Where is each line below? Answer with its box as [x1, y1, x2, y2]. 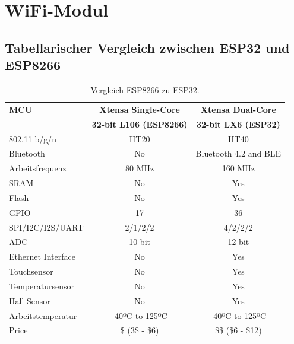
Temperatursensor [9, 279, 74, 292]
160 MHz [222, 162, 255, 174]
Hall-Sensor [9, 294, 50, 307]
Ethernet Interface [9, 250, 75, 263]
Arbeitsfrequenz [9, 162, 67, 174]
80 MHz [125, 162, 154, 174]
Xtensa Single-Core [99, 103, 180, 115]
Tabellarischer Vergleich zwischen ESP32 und [5, 38, 290, 56]
